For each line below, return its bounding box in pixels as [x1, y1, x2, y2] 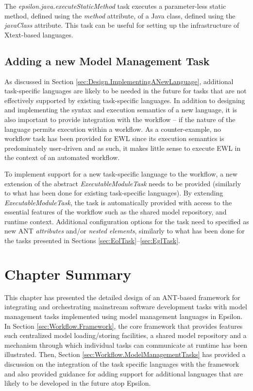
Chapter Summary [4, 264, 132, 284]
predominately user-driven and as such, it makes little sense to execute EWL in [4, 142, 241, 153]
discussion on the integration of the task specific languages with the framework [4, 358, 239, 369]
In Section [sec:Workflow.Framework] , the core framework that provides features [4, 320, 243, 331]
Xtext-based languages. [4, 29, 73, 39]
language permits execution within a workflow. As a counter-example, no [4, 124, 221, 134]
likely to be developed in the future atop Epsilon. [4, 378, 151, 388]
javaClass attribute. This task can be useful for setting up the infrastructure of [4, 20, 239, 30]
